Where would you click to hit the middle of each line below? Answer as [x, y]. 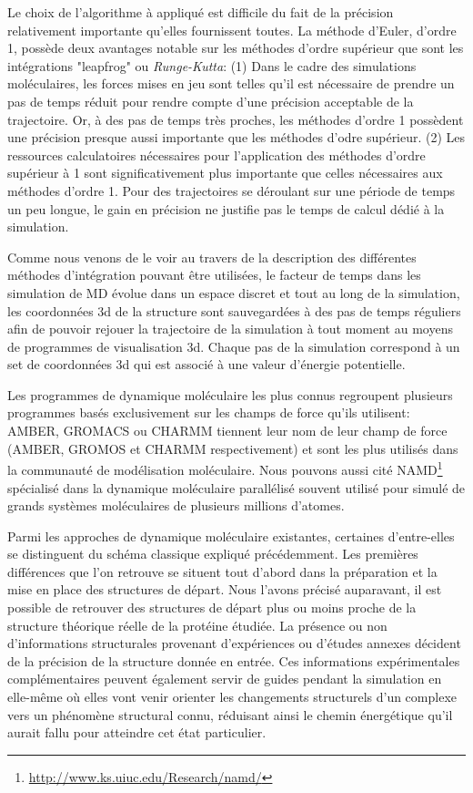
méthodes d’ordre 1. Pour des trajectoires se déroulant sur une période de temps [231, 190]
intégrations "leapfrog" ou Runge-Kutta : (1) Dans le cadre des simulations [212, 65]
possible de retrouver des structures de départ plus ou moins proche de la [212, 608]
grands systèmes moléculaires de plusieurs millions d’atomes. [176, 505]
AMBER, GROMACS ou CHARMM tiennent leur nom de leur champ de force [227, 431]
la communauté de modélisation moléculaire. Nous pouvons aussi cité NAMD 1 [225, 468]
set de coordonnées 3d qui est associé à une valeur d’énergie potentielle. [206, 364]
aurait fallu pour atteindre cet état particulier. [137, 732]
